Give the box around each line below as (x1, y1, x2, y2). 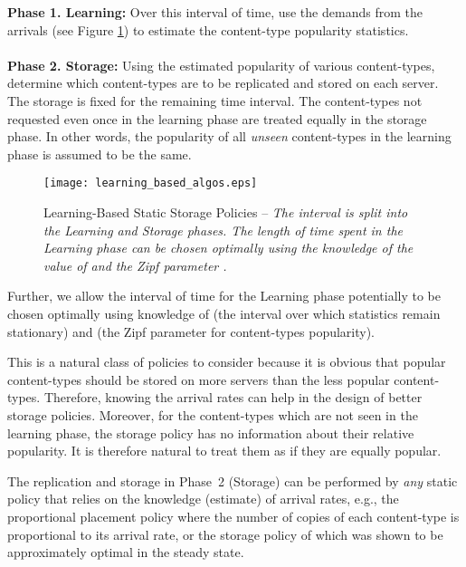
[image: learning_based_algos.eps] (43, 177, 258, 190)
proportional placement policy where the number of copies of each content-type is (7, 506, 460, 525)
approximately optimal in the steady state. (7, 543, 244, 562)
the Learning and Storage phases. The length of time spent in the (43, 220, 403, 239)
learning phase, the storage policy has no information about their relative (7, 423, 414, 442)
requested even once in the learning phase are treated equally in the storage (7, 109, 427, 128)
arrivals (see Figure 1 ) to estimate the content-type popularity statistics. (7, 20, 409, 39)
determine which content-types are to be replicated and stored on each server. (7, 73, 439, 92)
